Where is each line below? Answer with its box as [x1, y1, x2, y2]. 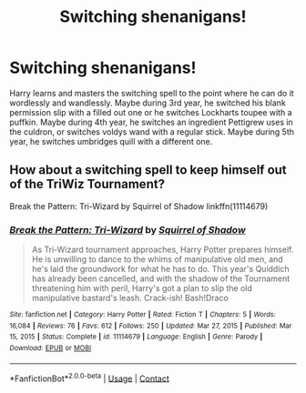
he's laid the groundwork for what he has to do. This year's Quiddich [31, 264, 290, 275]
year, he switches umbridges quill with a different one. [9, 136, 213, 146]
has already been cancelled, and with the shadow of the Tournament [31, 273, 291, 284]
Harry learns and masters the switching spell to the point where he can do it [9, 87, 294, 98]
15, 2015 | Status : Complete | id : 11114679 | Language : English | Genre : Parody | [9, 332, 263, 342]
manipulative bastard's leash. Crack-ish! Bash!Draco [31, 293, 229, 304]
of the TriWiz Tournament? [9, 176, 166, 192]
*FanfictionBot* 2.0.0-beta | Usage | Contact [9, 371, 170, 384]
